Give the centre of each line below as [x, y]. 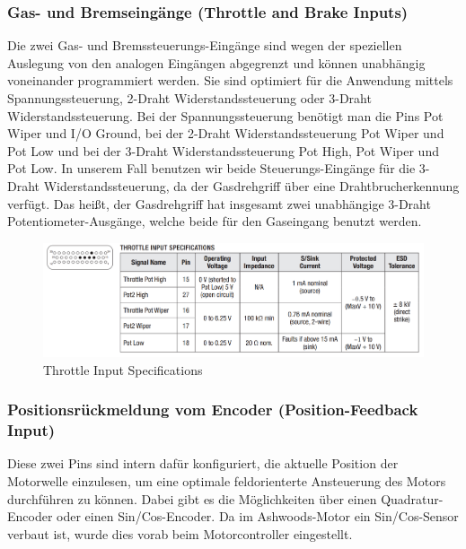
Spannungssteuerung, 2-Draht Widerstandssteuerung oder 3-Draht [189, 98]
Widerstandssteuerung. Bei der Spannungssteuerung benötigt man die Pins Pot [225, 115]
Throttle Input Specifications [123, 369]
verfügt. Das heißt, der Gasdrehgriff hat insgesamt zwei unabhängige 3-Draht [219, 203]
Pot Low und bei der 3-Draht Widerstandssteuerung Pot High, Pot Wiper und [223, 150]
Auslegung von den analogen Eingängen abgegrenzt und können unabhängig [216, 62]
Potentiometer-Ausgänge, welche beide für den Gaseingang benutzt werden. [215, 221]
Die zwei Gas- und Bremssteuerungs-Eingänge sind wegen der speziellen [205, 45]
